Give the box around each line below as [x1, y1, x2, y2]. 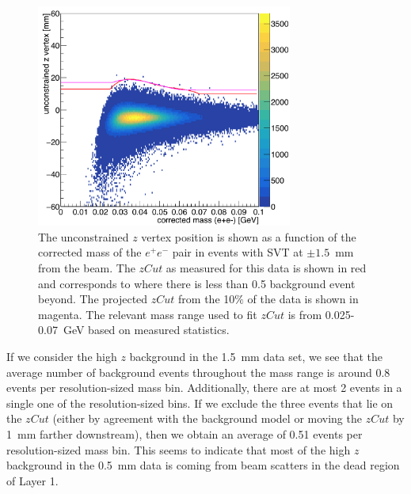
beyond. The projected [38, 291, 148, 307]
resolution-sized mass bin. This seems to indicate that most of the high [6, 441, 351, 458]
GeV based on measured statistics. [63, 321, 230, 338]
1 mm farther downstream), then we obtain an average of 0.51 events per [6, 425, 363, 442]
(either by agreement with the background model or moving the [52, 410, 362, 427]
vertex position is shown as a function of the [141, 228, 356, 245]
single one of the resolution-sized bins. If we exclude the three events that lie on [6, 394, 394, 411]
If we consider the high [6, 348, 117, 365]
